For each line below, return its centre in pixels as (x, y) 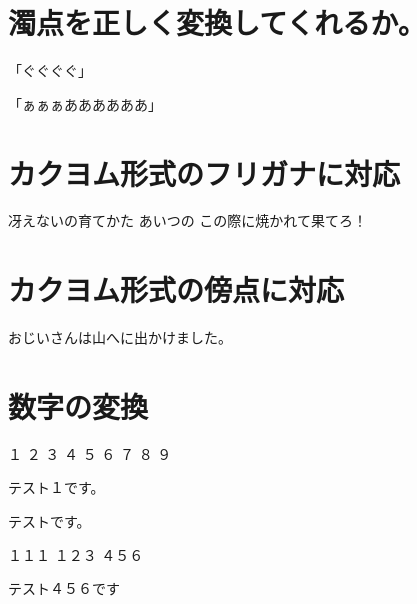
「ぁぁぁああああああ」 (85, 103)
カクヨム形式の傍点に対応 (176, 289)
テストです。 (49, 521)
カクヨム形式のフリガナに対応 (204, 172)
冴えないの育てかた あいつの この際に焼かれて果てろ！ (187, 220)
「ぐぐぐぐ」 (50, 70)
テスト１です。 (56, 487)
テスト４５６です (64, 588)
